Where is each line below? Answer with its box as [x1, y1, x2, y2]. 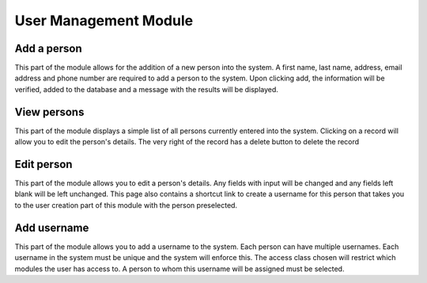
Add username [14, 221, 89, 234]
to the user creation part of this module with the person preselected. [14, 200, 237, 210]
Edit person [14, 158, 73, 171]
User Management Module [14, 12, 194, 29]
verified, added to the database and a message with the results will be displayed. [14, 84, 278, 94]
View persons [14, 105, 85, 118]
